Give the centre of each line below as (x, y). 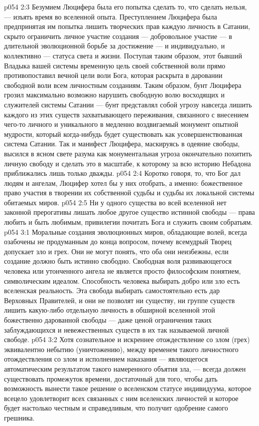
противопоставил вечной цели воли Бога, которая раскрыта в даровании (113, 75)
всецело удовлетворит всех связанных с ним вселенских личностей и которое (121, 398)
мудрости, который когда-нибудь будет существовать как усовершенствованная (123, 134)
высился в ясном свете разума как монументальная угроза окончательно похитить (128, 153)
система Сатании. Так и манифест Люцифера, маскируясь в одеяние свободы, (122, 144)
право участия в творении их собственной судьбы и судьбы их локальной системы (129, 193)
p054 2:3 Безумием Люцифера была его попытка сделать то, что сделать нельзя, (126, 6)
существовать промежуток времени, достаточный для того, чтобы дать (111, 378)
